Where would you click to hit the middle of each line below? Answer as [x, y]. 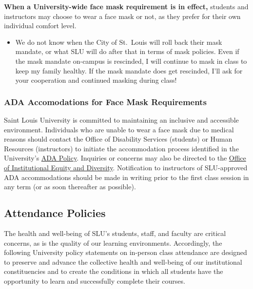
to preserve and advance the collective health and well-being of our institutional [123, 262]
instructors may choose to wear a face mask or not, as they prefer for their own [122, 16]
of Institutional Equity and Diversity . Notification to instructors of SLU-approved [126, 167]
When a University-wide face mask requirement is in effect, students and [126, 6]
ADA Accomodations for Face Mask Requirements [105, 101]
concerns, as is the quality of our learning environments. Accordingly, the [113, 243]
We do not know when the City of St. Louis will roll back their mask [119, 42]
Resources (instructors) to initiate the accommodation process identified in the [121, 148]
